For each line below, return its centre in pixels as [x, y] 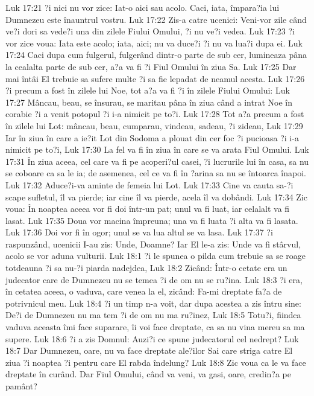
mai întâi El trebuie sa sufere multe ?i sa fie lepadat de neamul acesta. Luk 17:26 [155, 78]
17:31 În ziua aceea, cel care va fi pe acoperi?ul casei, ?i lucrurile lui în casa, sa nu [157, 161]
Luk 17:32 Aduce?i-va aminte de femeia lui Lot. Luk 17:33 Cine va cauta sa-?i [149, 184]
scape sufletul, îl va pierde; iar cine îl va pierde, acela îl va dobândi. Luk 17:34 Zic [156, 196]
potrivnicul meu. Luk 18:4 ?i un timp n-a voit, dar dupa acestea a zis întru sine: [153, 303]
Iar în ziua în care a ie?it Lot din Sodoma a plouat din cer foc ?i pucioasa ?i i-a [152, 137]
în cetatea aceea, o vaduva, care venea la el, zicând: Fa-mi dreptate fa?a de [144, 291]
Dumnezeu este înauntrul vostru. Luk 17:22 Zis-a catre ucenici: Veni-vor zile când [156, 19]
